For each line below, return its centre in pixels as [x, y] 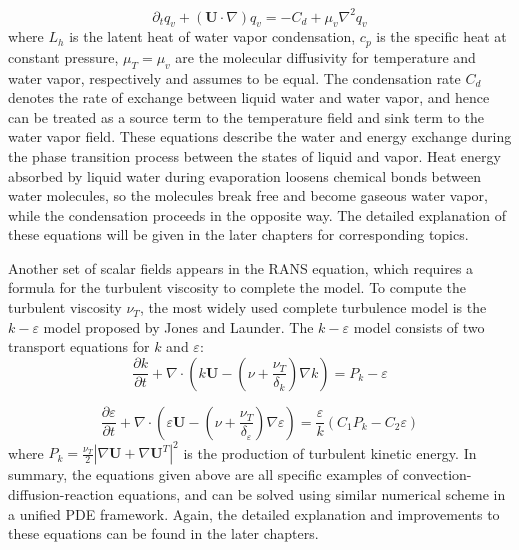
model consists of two [419, 326]
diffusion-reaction [61, 493]
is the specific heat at [441, 36]
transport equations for [79, 346]
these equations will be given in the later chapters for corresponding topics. [238, 234]
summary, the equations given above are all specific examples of [203, 474]
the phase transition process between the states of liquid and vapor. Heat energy [254, 155]
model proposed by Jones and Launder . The [178, 326]
